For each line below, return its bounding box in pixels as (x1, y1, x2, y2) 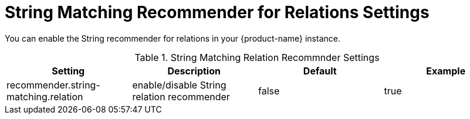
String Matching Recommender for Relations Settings (5, 2, 430, 22)
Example (426, 64, 466, 77)
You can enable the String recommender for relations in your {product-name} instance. (5, 33, 340, 43)
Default (303, 64, 337, 77)
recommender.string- (6, 79, 100, 91)
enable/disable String (132, 79, 226, 91)
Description (167, 64, 221, 77)
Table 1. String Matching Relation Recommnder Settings (134, 51, 380, 63)
